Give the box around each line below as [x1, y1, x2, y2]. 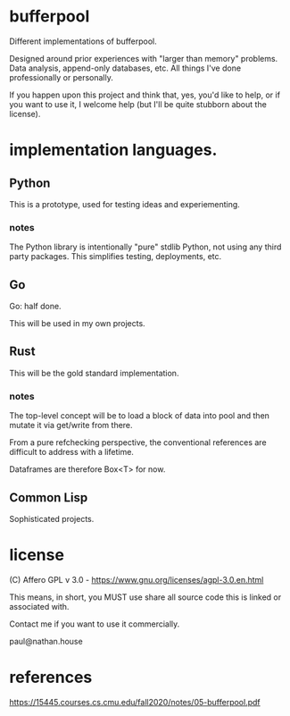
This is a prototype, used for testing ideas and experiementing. [9, 198, 241, 209]
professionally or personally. [9, 72, 113, 82]
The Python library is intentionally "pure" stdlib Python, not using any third [9, 241, 282, 252]
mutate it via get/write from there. [9, 420, 133, 431]
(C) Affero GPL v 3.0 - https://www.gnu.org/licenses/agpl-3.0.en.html [9, 574, 264, 585]
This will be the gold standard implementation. [9, 367, 179, 378]
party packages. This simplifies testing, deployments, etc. [9, 251, 222, 262]
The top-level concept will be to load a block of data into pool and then [9, 410, 270, 421]
